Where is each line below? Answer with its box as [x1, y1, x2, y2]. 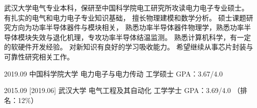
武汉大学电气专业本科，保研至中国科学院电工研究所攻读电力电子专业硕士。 [4, 2, 249, 12]
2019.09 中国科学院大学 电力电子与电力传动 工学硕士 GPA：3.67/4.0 [4, 68, 223, 78]
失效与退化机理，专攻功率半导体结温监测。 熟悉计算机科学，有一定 [31, 31, 251, 42]
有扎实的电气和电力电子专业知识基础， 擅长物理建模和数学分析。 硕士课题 [4, 12, 247, 22]
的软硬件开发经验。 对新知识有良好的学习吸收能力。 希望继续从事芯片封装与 [4, 41, 254, 52]
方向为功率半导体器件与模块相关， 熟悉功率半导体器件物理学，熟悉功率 [10, 22, 244, 32]
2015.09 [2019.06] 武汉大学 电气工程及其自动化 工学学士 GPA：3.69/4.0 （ [4, 85, 241, 95]
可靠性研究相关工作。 [4, 51, 74, 61]
